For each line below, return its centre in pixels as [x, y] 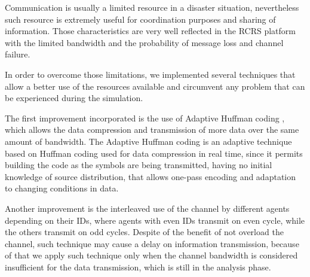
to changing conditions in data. [62, 188]
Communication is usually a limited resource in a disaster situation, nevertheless [152, 7]
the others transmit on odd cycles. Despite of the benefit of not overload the [144, 232]
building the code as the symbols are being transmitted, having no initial [139, 165]
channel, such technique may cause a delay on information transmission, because [152, 243]
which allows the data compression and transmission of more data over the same [152, 130]
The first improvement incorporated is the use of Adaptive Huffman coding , [145, 118]
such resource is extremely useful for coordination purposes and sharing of [140, 19]
